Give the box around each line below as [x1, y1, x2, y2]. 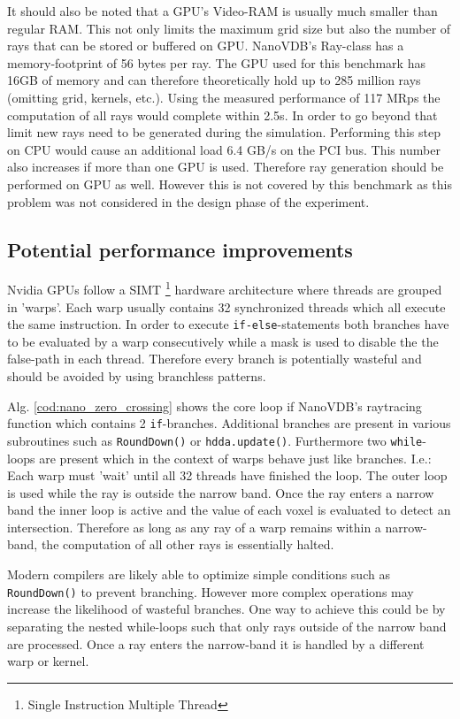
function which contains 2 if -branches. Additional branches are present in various [7, 414, 451, 432]
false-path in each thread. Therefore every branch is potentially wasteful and [7, 349, 422, 368]
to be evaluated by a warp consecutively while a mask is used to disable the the [7, 332, 439, 350]
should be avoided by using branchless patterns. [7, 367, 266, 386]
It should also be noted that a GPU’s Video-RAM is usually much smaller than [7, 2, 438, 19]
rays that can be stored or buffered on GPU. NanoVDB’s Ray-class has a [7, 36, 404, 55]
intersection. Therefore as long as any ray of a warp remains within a [7, 517, 381, 536]
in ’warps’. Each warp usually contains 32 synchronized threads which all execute [7, 297, 446, 316]
